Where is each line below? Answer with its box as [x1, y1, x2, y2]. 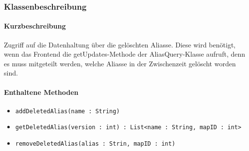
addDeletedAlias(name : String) [15, 107, 120, 115]
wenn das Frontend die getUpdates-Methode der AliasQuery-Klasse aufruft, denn [4, 49, 245, 59]
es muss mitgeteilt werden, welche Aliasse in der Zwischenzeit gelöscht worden [4, 58, 236, 68]
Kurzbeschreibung [4, 21, 66, 31]
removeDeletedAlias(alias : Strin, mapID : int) [15, 140, 176, 148]
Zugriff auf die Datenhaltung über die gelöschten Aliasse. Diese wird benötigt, [4, 39, 236, 49]
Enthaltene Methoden [4, 87, 79, 97]
